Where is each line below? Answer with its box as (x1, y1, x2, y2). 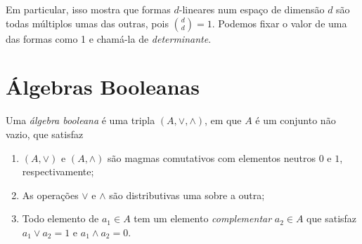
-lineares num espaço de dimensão (179, 2, 325, 16)
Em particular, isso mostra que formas (6, 2, 171, 16)
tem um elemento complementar (134, 211, 272, 226)
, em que (205, 113, 242, 128)
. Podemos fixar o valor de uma (212, 15, 347, 30)
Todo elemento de (22, 211, 99, 226)
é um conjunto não (255, 113, 336, 128)
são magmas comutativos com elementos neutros (108, 150, 316, 165)
